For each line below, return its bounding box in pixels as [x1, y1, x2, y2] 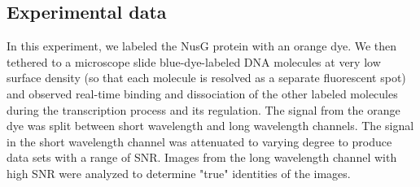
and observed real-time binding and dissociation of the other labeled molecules [7, 85, 398, 102]
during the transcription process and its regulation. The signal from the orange [7, 101, 400, 118]
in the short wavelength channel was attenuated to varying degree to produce [7, 133, 392, 150]
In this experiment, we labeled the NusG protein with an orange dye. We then [7, 37, 397, 54]
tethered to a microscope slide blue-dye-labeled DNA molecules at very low [7, 53, 381, 70]
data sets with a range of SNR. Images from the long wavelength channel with [7, 149, 397, 166]
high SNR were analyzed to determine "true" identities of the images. [7, 164, 351, 181]
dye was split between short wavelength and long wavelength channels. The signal [7, 117, 414, 134]
